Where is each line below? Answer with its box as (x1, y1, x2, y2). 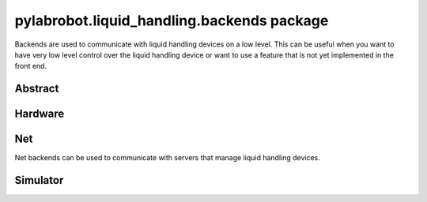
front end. (14, 62, 47, 71)
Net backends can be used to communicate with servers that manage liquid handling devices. (14, 153, 320, 163)
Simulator (14, 174, 64, 187)
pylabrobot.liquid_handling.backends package (14, 12, 329, 29)
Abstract (14, 82, 59, 95)
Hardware (14, 107, 65, 121)
